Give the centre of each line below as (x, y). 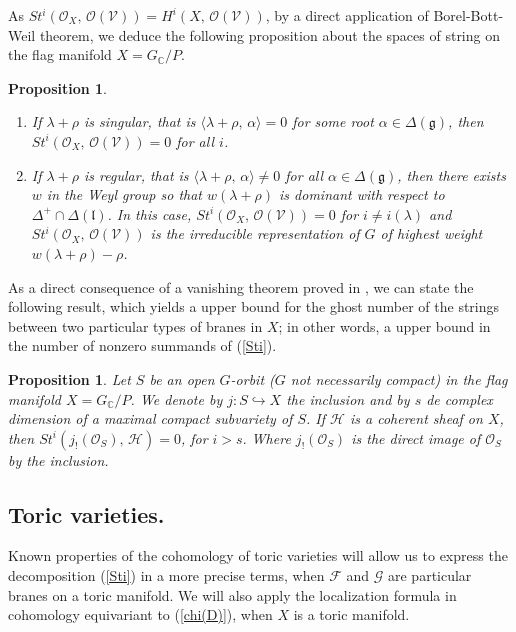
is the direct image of (416, 437)
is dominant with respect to (362, 194)
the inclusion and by (348, 398)
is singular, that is (140, 121)
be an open (182, 378)
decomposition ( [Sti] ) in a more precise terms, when (166, 575)
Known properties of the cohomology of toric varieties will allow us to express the (258, 555)
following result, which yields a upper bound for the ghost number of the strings (254, 306)
